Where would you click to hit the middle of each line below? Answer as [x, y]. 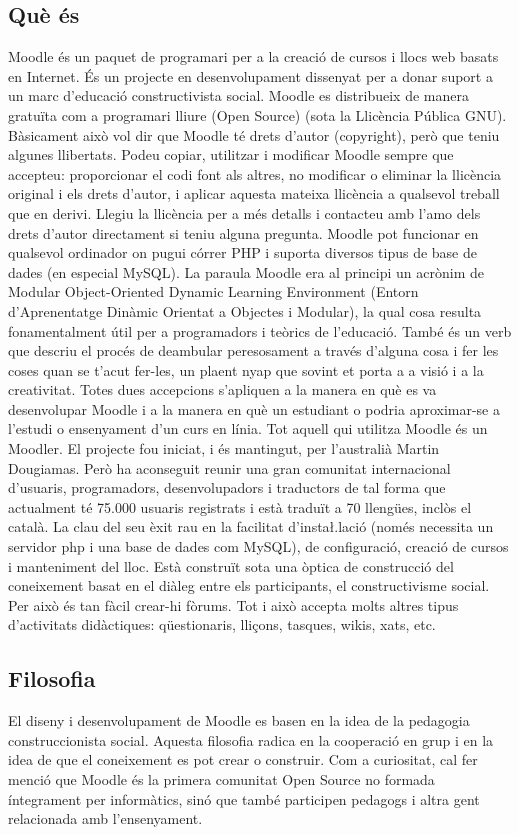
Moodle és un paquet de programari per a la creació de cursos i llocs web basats [253, 56]
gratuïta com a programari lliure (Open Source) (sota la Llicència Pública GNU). [257, 114]
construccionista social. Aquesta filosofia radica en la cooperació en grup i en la [251, 739]
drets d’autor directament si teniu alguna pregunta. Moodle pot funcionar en [243, 232]
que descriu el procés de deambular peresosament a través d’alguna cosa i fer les [253, 350]
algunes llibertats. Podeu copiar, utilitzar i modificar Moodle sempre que [231, 154]
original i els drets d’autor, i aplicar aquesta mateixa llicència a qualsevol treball [254, 193]
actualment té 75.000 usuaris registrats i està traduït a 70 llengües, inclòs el [240, 506]
